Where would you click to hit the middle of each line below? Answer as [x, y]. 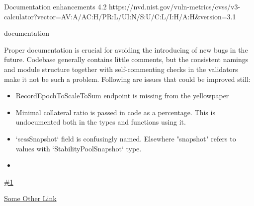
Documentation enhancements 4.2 [55, 6]
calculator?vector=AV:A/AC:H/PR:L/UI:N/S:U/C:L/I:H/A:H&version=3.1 [120, 16]
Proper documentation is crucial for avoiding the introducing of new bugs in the [126, 49]
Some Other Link [30, 198]
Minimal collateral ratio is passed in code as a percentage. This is [115, 112]
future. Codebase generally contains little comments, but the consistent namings [126, 59]
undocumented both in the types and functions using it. [101, 122]
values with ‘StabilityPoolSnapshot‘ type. [79, 148]
